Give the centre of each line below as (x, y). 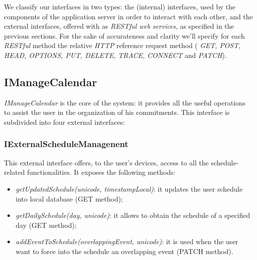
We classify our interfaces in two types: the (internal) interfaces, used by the (120, 6)
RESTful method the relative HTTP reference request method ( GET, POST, (122, 45)
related (15, 172)
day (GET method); (46, 225)
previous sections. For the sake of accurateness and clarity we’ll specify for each (125, 35)
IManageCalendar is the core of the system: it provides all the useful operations (125, 102)
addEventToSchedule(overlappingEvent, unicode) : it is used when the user (127, 241)
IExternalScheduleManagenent (66, 144)
